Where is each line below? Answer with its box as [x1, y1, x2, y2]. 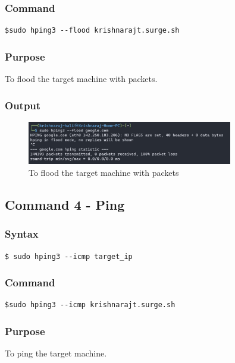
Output [5, 97, 41, 112]
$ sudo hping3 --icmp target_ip [5, 252, 133, 261]
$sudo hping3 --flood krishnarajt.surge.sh [5, 26, 180, 35]
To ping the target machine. [5, 347, 107, 359]
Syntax [5, 226, 39, 241]
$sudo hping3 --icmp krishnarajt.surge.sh [5, 301, 176, 310]
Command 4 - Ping [5, 195, 125, 213]
